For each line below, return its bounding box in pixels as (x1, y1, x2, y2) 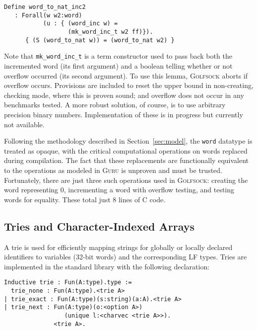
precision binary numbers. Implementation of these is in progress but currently (4, 109, 243, 119)
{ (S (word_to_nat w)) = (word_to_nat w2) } (25, 36, 175, 44)
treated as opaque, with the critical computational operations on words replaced (4, 145, 248, 156)
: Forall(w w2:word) (14, 11, 82, 19)
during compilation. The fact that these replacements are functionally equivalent (4, 155, 249, 165)
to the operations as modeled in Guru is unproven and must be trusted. (4, 165, 222, 175)
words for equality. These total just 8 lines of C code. (4, 194, 166, 204)
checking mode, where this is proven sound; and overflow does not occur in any (4, 89, 244, 100)
